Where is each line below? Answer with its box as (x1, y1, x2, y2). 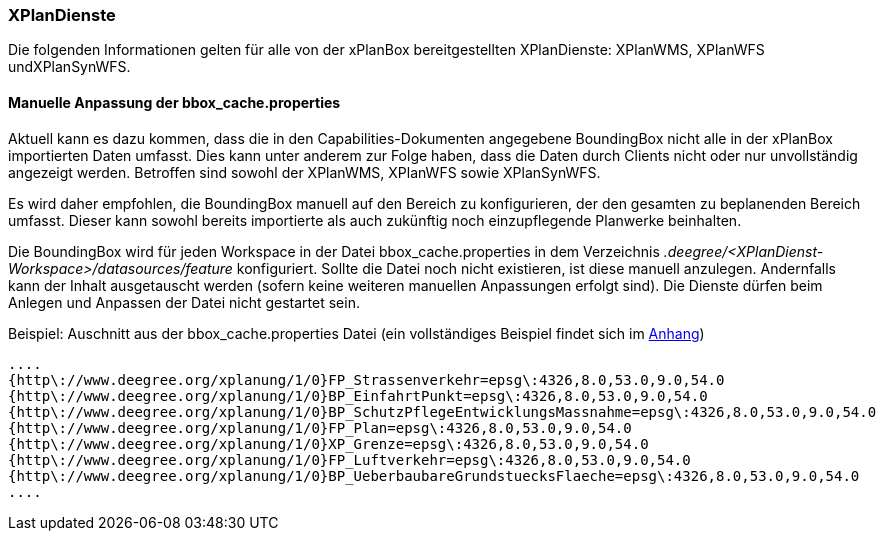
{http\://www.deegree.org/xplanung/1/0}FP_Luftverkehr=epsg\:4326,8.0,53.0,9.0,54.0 (8, 451, 691, 468)
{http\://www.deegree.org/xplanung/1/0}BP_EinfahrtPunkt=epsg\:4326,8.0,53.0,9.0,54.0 (8, 387, 708, 404)
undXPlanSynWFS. (8, 58, 131, 76)
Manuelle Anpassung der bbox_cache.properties (8, 93, 341, 111)
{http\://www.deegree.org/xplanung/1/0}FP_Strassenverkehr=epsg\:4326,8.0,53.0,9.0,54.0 (8, 371, 725, 388)
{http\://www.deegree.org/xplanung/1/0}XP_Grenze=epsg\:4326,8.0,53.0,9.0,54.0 (8, 435, 649, 452)
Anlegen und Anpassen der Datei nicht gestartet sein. (8, 293, 360, 311)
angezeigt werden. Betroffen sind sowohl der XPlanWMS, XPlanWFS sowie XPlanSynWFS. (8, 163, 601, 181)
